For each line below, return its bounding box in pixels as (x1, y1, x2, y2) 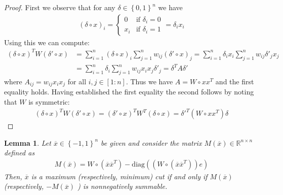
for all (67, 76, 87, 86)
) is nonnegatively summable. (77, 181, 168, 191)
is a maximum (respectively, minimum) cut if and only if (31, 171, 208, 181)
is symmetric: (28, 96, 70, 107)
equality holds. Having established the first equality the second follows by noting (4, 86, 254, 97)
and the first (215, 76, 254, 86)
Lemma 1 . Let (4, 137, 51, 148)
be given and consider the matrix (101, 137, 202, 148)
